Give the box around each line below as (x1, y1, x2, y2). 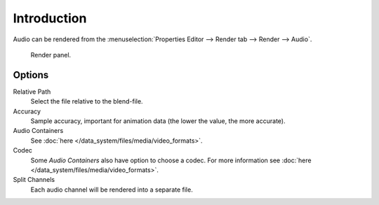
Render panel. (30, 50, 72, 59)
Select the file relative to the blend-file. (30, 97, 143, 106)
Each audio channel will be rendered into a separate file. (30, 185, 193, 194)
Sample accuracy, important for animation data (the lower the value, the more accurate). (30, 117, 286, 125)
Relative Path (13, 87, 51, 96)
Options (13, 69, 49, 80)
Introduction (13, 10, 87, 26)
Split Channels (13, 176, 55, 184)
